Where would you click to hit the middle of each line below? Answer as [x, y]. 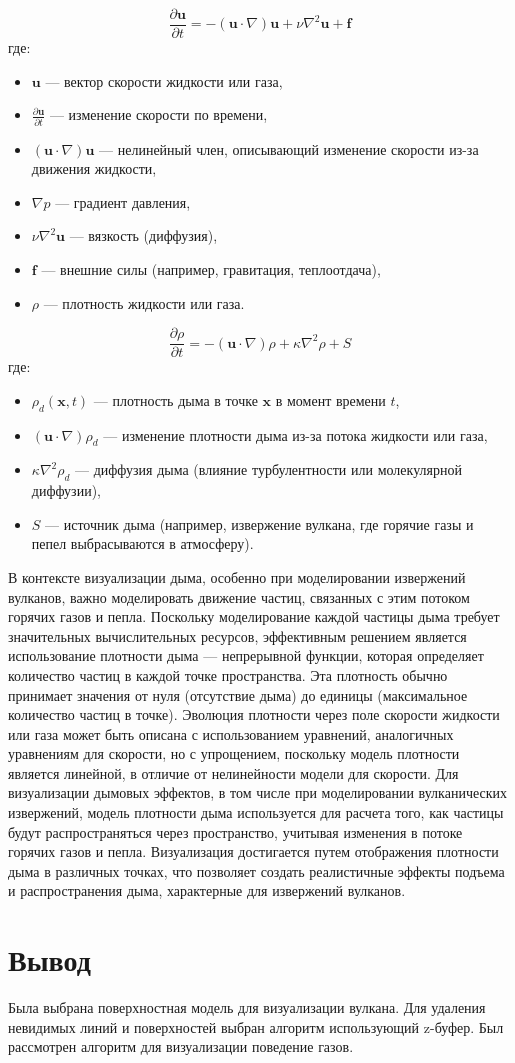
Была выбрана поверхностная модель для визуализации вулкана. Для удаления [247, 1007]
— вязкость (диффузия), [143, 235]
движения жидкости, [94, 168]
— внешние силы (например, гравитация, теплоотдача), [211, 268]
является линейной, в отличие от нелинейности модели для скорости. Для [233, 772]
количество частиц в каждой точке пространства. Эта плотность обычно [228, 674]
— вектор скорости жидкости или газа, [164, 80]
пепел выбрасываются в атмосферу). [142, 543]
